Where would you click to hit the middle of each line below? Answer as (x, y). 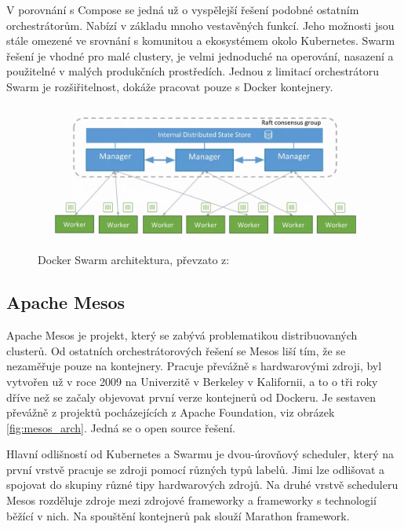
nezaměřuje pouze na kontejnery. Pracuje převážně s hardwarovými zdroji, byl (194, 366)
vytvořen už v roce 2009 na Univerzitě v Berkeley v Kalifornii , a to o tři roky (192, 381)
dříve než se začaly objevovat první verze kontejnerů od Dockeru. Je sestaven (191, 397)
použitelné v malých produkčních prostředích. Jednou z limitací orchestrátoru (193, 71)
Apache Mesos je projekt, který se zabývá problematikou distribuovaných (182, 335)
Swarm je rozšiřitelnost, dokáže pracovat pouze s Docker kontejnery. (170, 86)
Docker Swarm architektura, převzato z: (134, 260)
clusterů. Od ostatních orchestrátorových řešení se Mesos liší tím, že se (176, 350)
